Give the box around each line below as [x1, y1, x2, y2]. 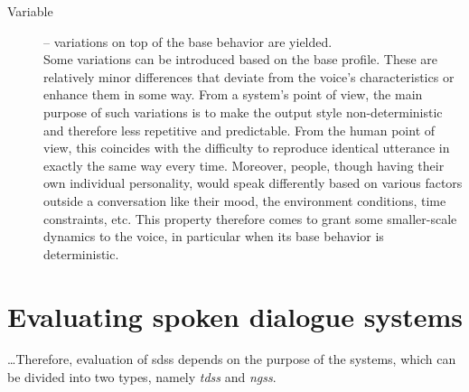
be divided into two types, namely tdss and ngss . [7, 368, 277, 387]
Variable [7, 2, 53, 20]
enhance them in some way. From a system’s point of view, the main [43, 85, 423, 104]
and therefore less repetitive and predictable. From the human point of [43, 120, 436, 139]
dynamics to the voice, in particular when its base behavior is [43, 227, 384, 246]
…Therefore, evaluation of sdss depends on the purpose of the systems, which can [7, 350, 456, 369]
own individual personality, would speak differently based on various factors [43, 173, 463, 192]
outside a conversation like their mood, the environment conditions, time [43, 191, 446, 210]
